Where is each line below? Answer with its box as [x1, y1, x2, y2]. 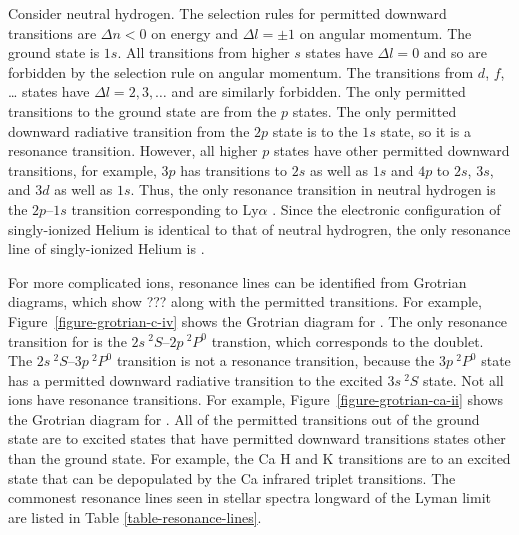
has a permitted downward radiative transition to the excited [8, 369, 383, 390]
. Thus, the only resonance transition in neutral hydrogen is [130, 179, 496, 200]
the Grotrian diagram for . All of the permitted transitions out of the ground [8, 408, 480, 429]
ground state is [8, 42, 100, 63]
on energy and [151, 22, 238, 43]
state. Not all [423, 369, 504, 390]
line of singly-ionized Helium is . [8, 238, 205, 259]
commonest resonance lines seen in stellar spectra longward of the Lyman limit [8, 487, 491, 508]
